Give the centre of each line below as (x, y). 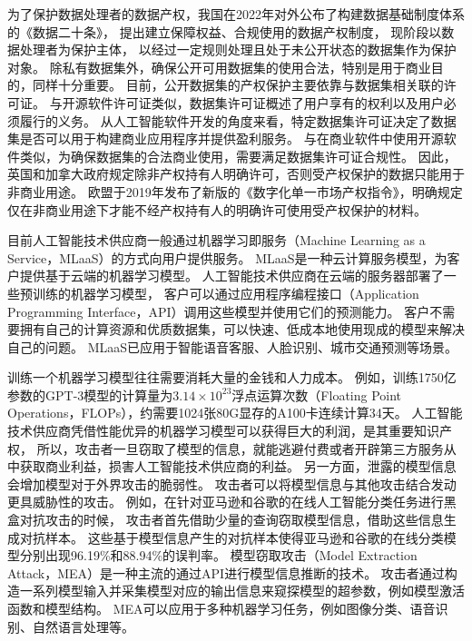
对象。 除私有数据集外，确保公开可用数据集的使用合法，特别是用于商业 (219, 67)
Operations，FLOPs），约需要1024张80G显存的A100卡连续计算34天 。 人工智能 (235, 413)
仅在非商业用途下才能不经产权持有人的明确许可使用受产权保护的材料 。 (217, 209)
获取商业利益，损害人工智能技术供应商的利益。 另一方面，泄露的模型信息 (238, 466)
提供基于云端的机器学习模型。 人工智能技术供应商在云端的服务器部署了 (231, 276)
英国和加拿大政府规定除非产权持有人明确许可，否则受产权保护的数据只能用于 (236, 174)
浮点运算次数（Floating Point (317, 394)
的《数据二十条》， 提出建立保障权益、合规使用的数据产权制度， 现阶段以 (225, 31)
